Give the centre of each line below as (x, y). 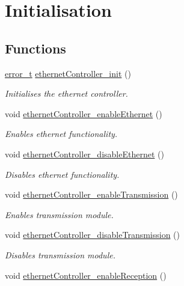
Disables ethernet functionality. (62, 174)
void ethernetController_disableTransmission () (93, 235)
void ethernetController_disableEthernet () (84, 154)
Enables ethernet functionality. (61, 134)
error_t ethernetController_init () (68, 73)
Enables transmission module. (59, 214)
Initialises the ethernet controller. (66, 93)
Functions (35, 48)
